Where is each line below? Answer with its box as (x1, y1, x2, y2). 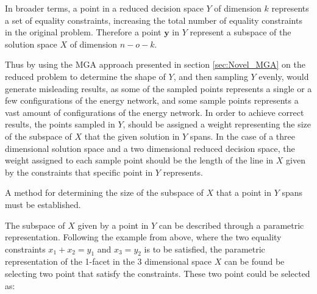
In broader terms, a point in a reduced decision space (5, 2, 204, 14)
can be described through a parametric (158, 218, 304, 231)
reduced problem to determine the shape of (5, 70, 166, 82)
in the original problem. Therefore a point (5, 26, 162, 38)
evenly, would (258, 70, 309, 82)
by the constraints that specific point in (5, 165, 153, 178)
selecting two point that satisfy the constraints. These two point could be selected (5, 267, 310, 280)
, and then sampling (173, 70, 248, 82)
